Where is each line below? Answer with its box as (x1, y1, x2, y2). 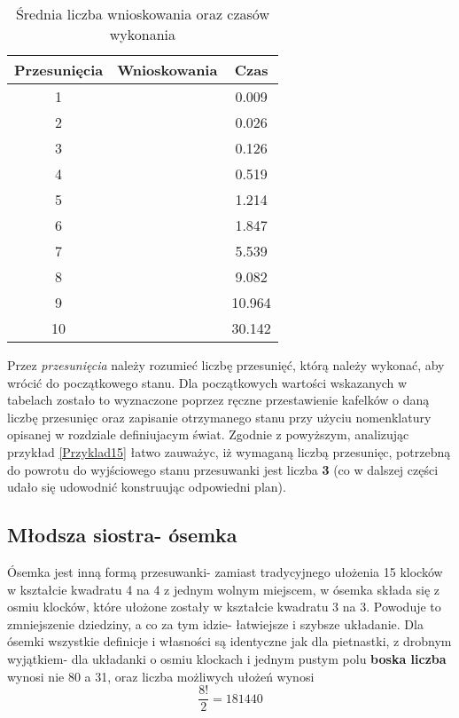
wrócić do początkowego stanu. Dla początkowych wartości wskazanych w (7, 373, 408, 391)
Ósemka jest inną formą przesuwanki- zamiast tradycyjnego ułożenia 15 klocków (7, 562, 443, 580)
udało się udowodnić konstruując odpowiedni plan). (7, 477, 286, 496)
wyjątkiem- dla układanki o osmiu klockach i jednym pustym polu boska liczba (7, 649, 447, 667)
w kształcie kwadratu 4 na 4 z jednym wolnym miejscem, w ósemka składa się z (7, 580, 440, 598)
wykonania (109, 24, 176, 44)
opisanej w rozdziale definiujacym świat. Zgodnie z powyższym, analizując (7, 425, 409, 444)
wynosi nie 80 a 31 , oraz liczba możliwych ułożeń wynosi (7, 667, 315, 685)
